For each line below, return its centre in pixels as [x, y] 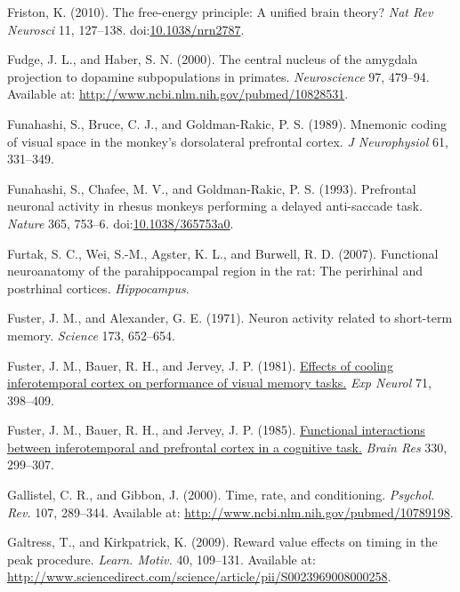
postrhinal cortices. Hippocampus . [98, 288]
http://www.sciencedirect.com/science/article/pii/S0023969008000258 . [199, 576]
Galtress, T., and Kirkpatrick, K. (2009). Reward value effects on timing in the [222, 542]
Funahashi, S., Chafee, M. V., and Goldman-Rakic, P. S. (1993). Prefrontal [212, 188]
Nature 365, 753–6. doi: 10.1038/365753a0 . [121, 223]
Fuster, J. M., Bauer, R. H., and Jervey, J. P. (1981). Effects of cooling [200, 365]
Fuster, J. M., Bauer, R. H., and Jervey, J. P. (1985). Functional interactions [216, 430]
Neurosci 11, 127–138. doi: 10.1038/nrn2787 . [126, 29]
